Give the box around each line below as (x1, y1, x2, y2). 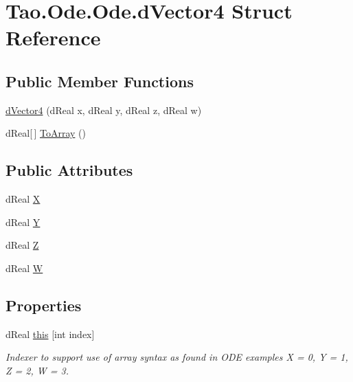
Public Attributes (5, 159, 133, 181)
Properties (5, 294, 82, 315)
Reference (5, 23, 101, 52)
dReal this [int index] (5, 326, 95, 341)
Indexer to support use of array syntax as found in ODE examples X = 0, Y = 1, (5, 350, 348, 364)
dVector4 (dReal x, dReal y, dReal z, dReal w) (5, 102, 202, 117)
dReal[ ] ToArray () (5, 126, 86, 140)
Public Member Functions (5, 70, 194, 91)
